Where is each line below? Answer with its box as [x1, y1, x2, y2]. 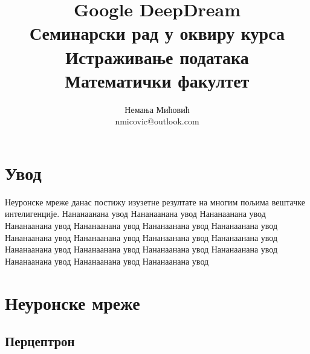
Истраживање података [65, 44, 249, 69]
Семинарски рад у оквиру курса [30, 21, 285, 45]
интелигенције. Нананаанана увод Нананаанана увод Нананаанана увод [5, 207, 266, 220]
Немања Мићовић [124, 103, 190, 115]
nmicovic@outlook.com [115, 115, 199, 127]
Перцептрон [5, 332, 75, 350]
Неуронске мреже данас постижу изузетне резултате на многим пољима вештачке [5, 195, 305, 208]
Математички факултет [65, 68, 250, 92]
